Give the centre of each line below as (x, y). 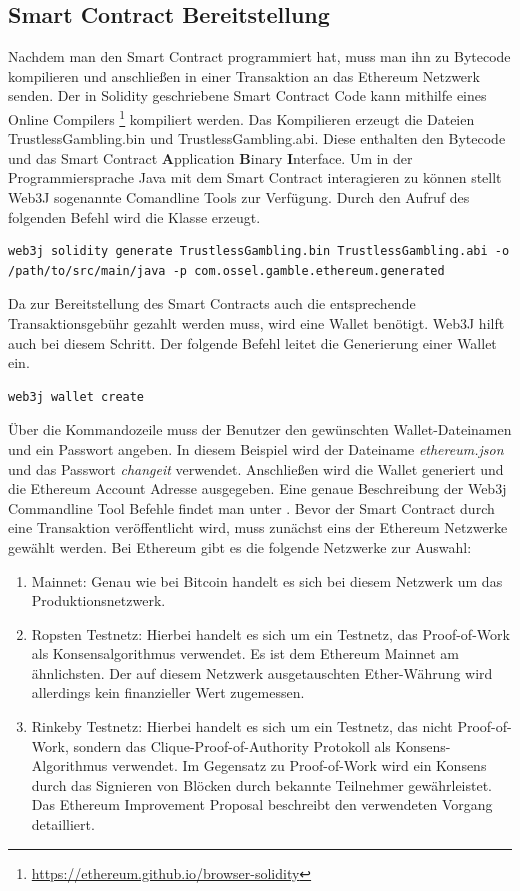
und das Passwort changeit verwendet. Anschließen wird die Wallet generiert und (256, 468)
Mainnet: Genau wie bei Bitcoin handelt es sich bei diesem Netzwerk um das (267, 580)
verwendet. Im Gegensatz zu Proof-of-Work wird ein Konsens (299, 765)
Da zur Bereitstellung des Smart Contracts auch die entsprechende (212, 303)
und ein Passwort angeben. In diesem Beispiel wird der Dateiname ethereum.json (256, 448)
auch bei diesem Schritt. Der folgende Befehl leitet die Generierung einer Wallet (252, 342)
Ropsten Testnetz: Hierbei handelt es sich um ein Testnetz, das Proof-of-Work (270, 633)
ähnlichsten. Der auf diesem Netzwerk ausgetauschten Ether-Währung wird (262, 672)
